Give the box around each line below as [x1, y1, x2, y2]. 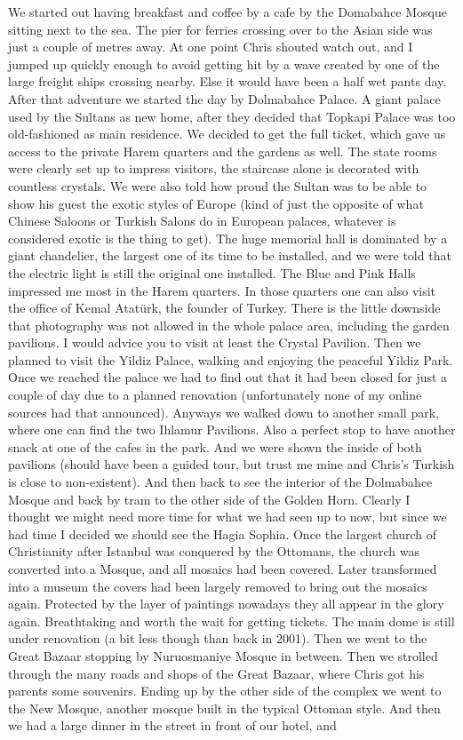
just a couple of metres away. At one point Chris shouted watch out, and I [8, 37, 413, 56]
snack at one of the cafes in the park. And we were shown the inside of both [8, 437, 422, 456]
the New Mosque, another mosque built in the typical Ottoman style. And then [8, 698, 441, 717]
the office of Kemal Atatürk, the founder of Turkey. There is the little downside [8, 298, 441, 317]
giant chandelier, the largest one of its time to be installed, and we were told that [8, 246, 451, 265]
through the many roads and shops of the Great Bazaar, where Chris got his [8, 664, 425, 682]
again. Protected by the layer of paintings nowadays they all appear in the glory [8, 594, 444, 613]
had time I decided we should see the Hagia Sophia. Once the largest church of [8, 524, 437, 543]
